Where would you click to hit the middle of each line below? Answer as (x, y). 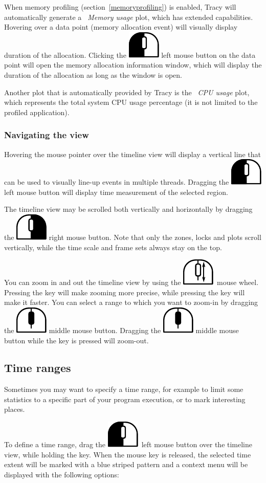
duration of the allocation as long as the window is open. (93, 74)
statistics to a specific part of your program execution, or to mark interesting (125, 399)
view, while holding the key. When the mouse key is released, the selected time (128, 454)
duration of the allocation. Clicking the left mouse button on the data (130, 54)
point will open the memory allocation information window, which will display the (133, 65)
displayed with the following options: (62, 474)
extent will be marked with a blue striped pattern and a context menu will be (126, 464)
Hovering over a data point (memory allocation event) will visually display (121, 27)
